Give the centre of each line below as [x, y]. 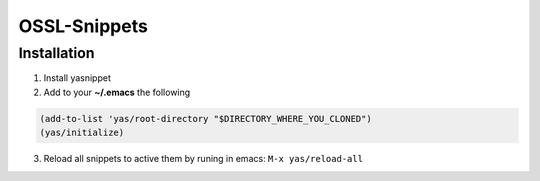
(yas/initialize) [82, 133]
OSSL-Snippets [83, 26]
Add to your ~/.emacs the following [117, 92]
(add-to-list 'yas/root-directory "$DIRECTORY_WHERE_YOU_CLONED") [205, 118]
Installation [56, 53]
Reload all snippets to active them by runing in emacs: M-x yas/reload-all [203, 159]
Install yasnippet [77, 78]
